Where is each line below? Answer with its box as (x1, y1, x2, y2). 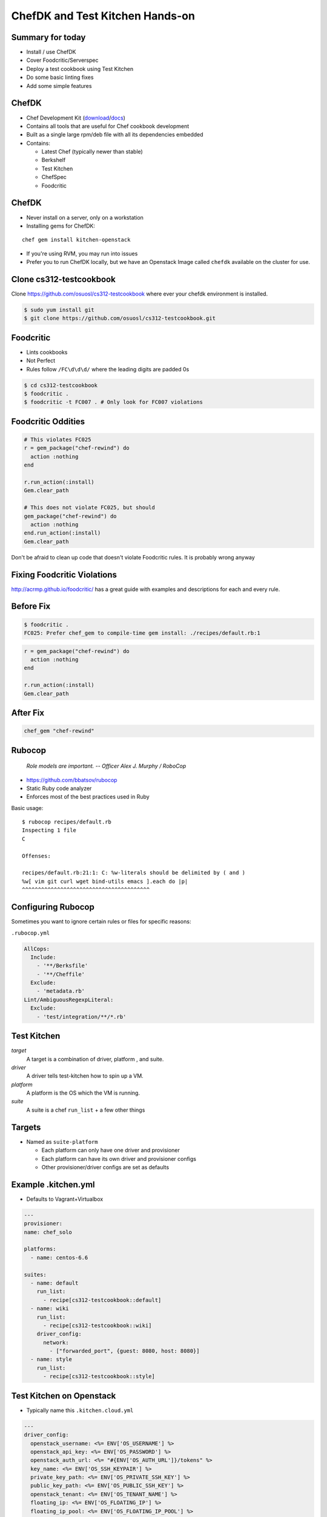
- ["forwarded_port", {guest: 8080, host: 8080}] (49, 1348, 200, 1354)
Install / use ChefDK (26, 49, 76, 56)
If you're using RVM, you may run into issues (26, 249, 138, 257)
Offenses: (22, 853, 51, 859)
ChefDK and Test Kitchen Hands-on (11, 9, 195, 22)
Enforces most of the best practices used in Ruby (26, 793, 150, 800)
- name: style (30, 1356, 73, 1363)
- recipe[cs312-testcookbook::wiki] (43, 1322, 152, 1329)
